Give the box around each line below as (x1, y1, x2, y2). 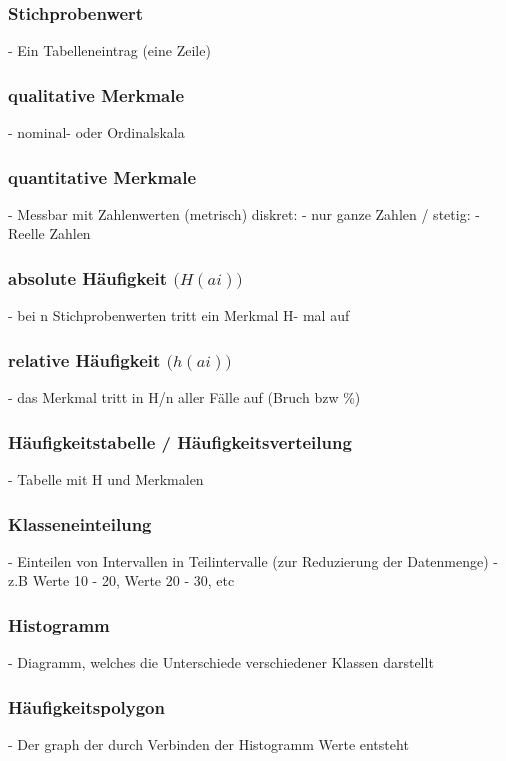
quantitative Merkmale (8, 164, 197, 189)
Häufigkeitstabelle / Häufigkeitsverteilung (8, 429, 352, 454)
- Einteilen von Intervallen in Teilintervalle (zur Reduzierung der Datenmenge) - (8, 550, 498, 571)
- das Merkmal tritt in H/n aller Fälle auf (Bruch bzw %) (8, 387, 361, 408)
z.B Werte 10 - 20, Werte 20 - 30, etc (8, 570, 235, 591)
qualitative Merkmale (8, 82, 185, 107)
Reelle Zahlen (8, 223, 91, 244)
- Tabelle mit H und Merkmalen (8, 469, 204, 490)
